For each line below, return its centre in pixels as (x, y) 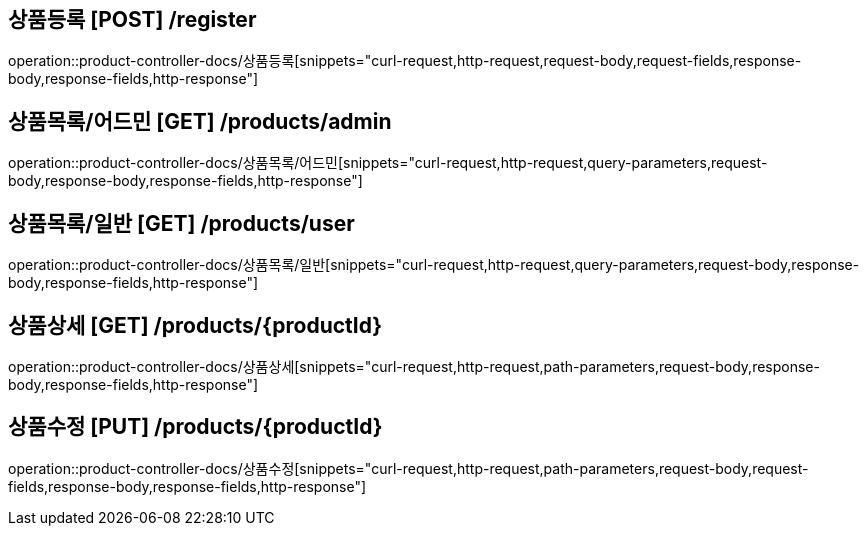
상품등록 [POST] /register (132, 19)
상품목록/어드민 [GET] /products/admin (200, 121)
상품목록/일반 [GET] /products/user (181, 223)
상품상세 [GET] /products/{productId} (195, 325)
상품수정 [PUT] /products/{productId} (195, 427)
